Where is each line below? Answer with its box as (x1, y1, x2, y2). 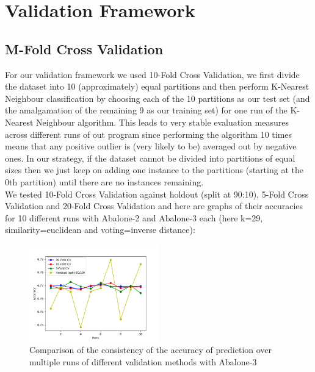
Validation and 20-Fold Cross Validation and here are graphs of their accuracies (5, 199, 303, 212)
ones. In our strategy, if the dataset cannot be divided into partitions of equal (5, 151, 295, 164)
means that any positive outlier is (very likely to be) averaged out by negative (5, 140, 297, 152)
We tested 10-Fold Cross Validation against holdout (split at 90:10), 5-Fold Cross (5, 187, 309, 200)
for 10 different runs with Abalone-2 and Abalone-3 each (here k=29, (5, 211, 263, 224)
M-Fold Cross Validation (5, 39, 164, 58)
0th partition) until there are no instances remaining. (5, 175, 204, 188)
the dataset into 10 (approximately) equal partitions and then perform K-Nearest (5, 80, 310, 93)
